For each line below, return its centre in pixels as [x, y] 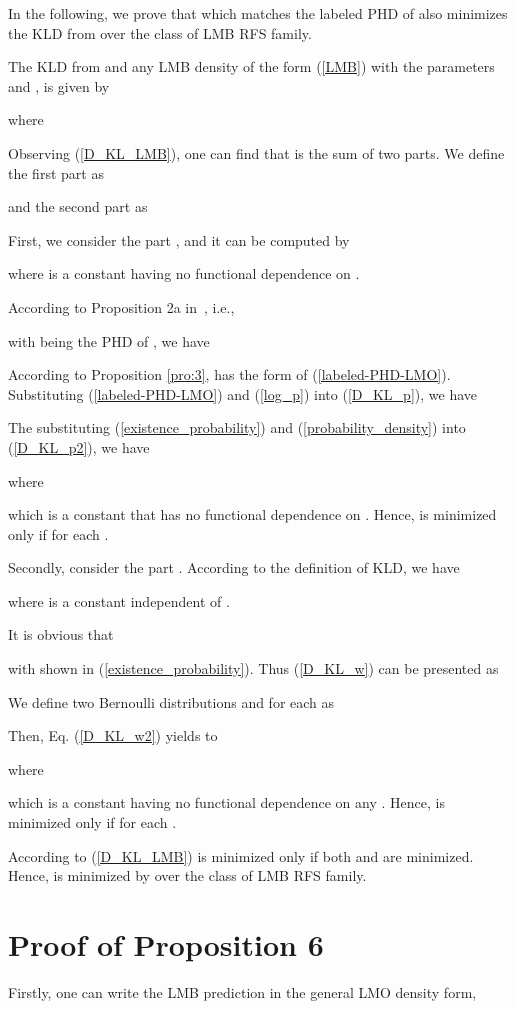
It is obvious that [61, 634]
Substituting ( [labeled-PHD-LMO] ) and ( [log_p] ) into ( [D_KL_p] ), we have [242, 393]
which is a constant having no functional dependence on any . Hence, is [226, 802]
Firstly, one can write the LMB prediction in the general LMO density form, [242, 991]
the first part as [56, 172]
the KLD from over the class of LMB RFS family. [160, 32]
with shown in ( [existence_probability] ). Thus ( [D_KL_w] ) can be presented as [253, 668]
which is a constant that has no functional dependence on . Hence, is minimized [252, 514]
